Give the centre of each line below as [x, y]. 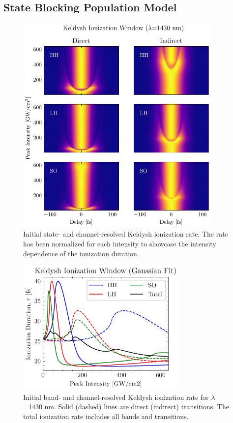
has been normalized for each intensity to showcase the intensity [120, 243]
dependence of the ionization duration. [81, 253]
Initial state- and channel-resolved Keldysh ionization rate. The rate [126, 234]
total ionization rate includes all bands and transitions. [106, 416]
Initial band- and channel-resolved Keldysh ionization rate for [116, 397]
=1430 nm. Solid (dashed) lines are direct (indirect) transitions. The [126, 407]
